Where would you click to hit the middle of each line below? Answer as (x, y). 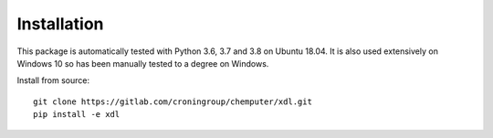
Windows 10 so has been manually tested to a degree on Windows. (143, 63)
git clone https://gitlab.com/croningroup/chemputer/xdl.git (173, 101)
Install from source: (53, 80)
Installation (60, 24)
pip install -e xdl (77, 115)
